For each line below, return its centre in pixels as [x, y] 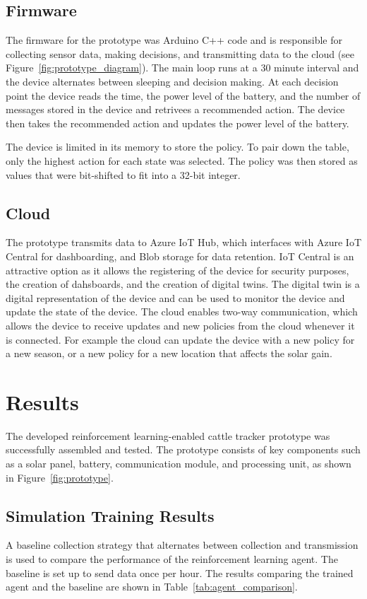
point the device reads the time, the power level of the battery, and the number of [183, 95]
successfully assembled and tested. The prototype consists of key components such [183, 449]
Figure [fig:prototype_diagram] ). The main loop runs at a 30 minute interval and [182, 68]
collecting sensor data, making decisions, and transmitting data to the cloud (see [180, 53]
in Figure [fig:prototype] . [60, 477]
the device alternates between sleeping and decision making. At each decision [172, 81]
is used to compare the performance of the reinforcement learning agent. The [172, 558]
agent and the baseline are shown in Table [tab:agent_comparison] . [152, 587]
